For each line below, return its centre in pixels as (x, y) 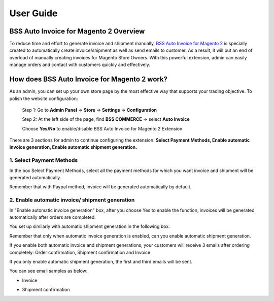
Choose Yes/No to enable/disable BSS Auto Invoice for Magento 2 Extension (102, 128)
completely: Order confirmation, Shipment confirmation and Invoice (80, 252)
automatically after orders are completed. (53, 217)
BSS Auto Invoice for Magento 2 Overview (77, 31)
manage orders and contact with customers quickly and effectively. (80, 65)
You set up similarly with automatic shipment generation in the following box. (90, 226)
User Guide (33, 13)
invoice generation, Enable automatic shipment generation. (73, 147)
